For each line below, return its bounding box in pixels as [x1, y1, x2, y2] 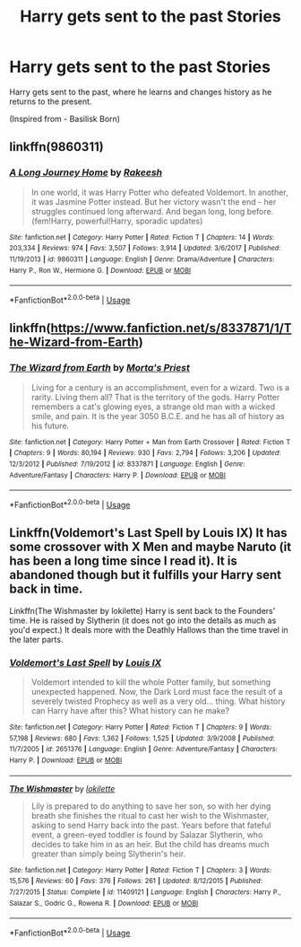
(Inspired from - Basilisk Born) [9, 113, 121, 124]
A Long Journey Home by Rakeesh [9, 166, 163, 179]
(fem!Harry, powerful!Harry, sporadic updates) [30, 215, 203, 226]
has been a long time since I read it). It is [9, 554, 237, 569]
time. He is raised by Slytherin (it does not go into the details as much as [9, 615, 277, 626]
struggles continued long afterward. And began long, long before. [30, 206, 274, 216]
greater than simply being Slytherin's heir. [30, 848, 186, 859]
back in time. [9, 582, 83, 597]
